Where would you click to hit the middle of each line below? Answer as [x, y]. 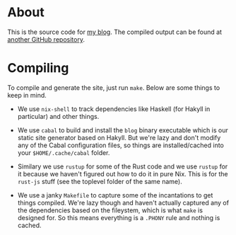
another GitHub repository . [46, 39]
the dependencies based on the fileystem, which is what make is [110, 210]
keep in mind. [27, 95]
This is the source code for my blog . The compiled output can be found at [115, 32]
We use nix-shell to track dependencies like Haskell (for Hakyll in [114, 109]
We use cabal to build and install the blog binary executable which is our [123, 130]
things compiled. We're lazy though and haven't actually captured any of [123, 202]
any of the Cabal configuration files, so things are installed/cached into [121, 145]
